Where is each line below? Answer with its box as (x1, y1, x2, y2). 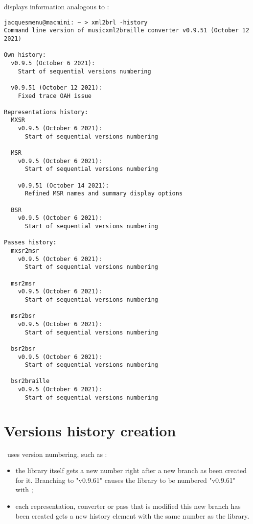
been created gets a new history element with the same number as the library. (15, 510, 250, 521)
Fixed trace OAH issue (18, 92, 92, 99)
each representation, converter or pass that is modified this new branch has (15, 500, 241, 511)
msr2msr (11, 280, 36, 287)
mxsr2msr (11, 247, 39, 254)
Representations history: (4, 108, 88, 116)
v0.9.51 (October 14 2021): (18, 182, 109, 189)
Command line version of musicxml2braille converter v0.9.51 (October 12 (4, 27, 250, 34)
